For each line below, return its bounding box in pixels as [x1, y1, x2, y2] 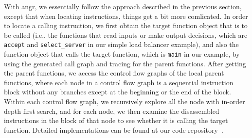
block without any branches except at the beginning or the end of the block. [4, 87, 231, 97]
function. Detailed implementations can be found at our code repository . [4, 124, 223, 135]
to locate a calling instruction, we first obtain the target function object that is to [4, 20, 248, 31]
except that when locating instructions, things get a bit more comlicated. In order [4, 11, 248, 21]
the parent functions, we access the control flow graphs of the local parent [4, 68, 224, 78]
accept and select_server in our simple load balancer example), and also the [4, 39, 239, 49]
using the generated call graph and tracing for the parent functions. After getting [4, 58, 246, 68]
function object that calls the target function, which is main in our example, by [4, 49, 240, 59]
